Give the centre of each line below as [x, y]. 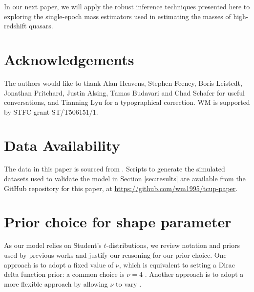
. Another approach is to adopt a [194, 274]
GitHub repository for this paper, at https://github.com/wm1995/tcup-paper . [121, 188]
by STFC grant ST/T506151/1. [51, 111]
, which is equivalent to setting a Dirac [177, 264]
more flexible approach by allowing [56, 283]
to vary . [129, 283]
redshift [15, 26]
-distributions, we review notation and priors [173, 245]
